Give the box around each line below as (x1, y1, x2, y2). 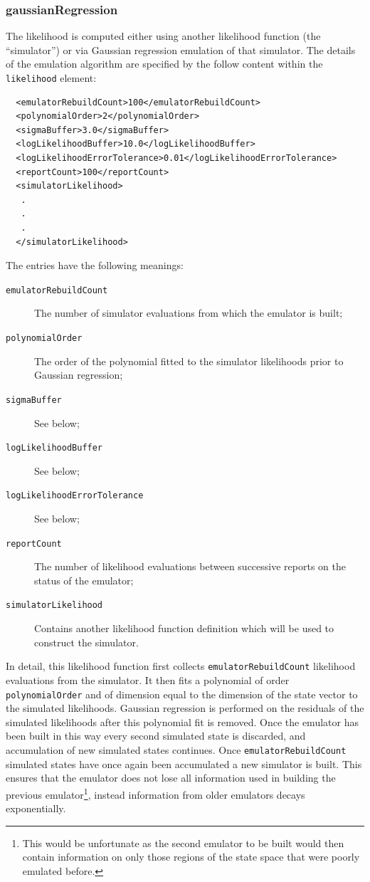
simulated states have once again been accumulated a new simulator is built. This (6, 756, 362, 771)
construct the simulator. (34, 634, 139, 649)
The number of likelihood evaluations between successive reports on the (34, 559, 346, 574)
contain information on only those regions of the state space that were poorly (22, 849, 360, 864)
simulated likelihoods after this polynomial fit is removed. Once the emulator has (6, 714, 359, 729)
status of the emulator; (34, 572, 134, 587)
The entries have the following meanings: (6, 258, 184, 273)
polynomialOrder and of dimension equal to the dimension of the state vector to (6, 686, 358, 701)
